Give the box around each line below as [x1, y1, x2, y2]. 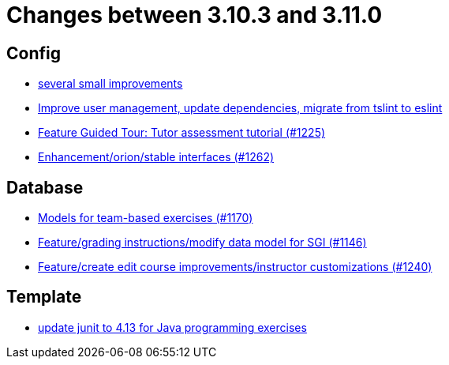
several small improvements [38, 77, 183, 91]
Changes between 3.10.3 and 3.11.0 [6, 2, 383, 28]
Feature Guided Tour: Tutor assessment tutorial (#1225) [38, 126, 326, 140]
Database [6, 177, 84, 198]
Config [6, 43, 61, 63]
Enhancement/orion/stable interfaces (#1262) [38, 150, 275, 164]
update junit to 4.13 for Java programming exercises [38, 320, 307, 334]
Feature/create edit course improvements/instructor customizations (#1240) [38, 260, 432, 274]
